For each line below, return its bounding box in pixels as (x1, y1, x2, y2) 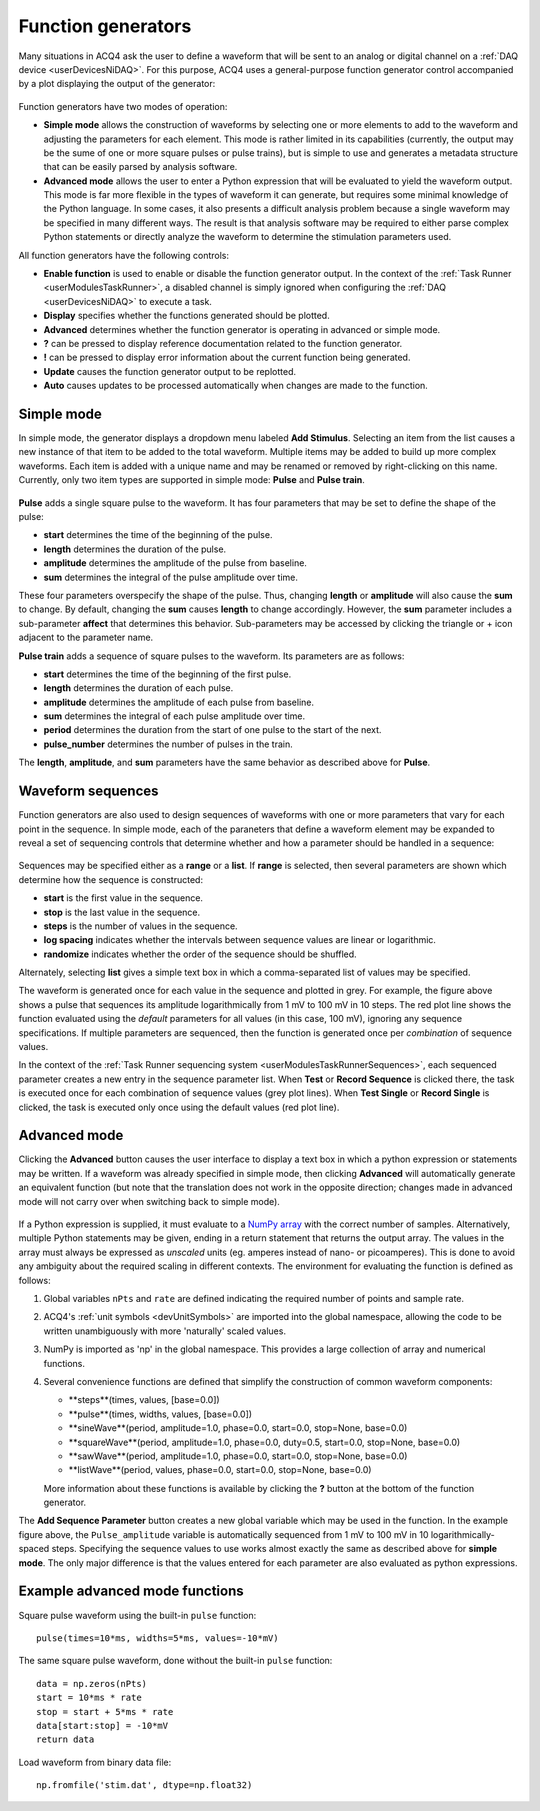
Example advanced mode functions (18, 1583, 244, 1600)
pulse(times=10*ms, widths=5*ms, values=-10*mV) (36, 1632, 279, 1644)
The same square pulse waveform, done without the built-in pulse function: (18, 1655, 333, 1667)
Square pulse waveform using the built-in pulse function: (18, 1609, 257, 1621)
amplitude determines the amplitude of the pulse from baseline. (43, 557, 307, 569)
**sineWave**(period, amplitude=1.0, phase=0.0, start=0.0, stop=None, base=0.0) (68, 1422, 408, 1434)
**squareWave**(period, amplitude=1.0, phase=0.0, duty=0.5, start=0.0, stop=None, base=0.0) (68, 1436, 461, 1448)
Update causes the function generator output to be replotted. (43, 365, 297, 377)
